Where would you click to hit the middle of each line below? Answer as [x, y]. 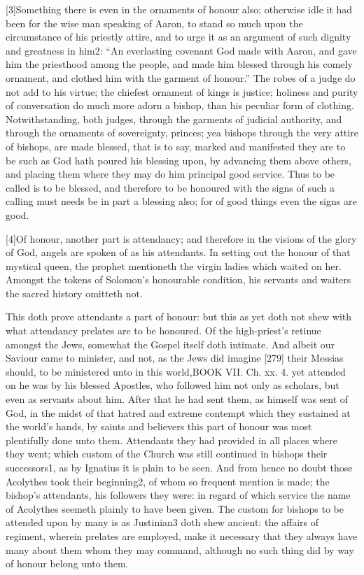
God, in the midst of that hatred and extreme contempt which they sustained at [178, 412]
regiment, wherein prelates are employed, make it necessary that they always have [182, 535]
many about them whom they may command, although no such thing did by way [180, 549]
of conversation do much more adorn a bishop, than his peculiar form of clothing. [180, 105]
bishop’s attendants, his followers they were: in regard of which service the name [178, 495]
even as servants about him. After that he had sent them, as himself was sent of [177, 399]
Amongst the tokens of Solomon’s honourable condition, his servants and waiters [178, 279]
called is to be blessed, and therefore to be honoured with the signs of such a [170, 187]
